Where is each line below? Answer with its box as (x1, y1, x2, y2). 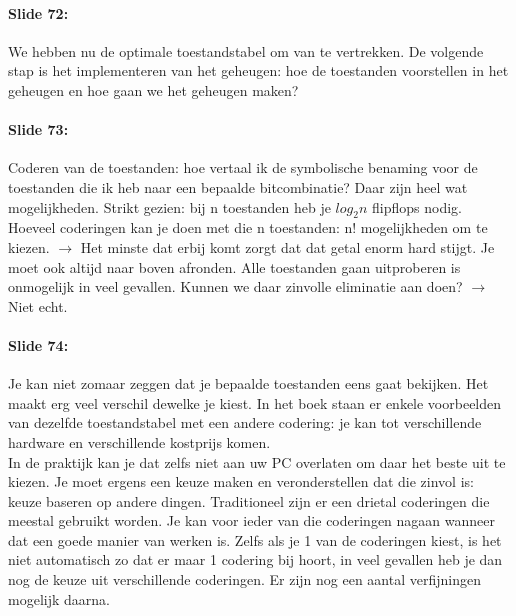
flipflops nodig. (372, 196, 462, 217)
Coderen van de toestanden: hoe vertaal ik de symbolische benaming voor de (8, 157, 478, 178)
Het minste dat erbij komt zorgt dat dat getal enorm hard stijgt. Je (80, 236, 495, 257)
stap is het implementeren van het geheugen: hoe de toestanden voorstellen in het (8, 60, 509, 81)
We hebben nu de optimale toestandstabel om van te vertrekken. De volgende (8, 40, 484, 61)
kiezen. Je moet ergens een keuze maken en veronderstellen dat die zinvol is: (8, 471, 474, 492)
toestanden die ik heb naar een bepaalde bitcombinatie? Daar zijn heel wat (8, 176, 468, 197)
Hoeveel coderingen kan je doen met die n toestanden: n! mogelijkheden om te (8, 217, 488, 238)
